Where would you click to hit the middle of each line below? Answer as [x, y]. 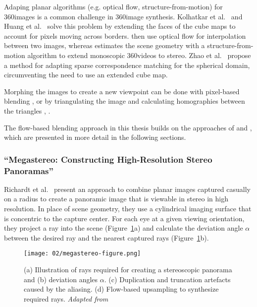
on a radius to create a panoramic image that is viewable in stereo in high [116, 199]
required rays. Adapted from [66, 298]
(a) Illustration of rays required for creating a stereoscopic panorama [128, 270]
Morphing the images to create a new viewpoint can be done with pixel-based [122, 91]
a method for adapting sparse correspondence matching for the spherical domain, [127, 65]
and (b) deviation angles [61, 279]
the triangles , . [27, 110]
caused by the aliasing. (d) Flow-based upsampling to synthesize [121, 289]
